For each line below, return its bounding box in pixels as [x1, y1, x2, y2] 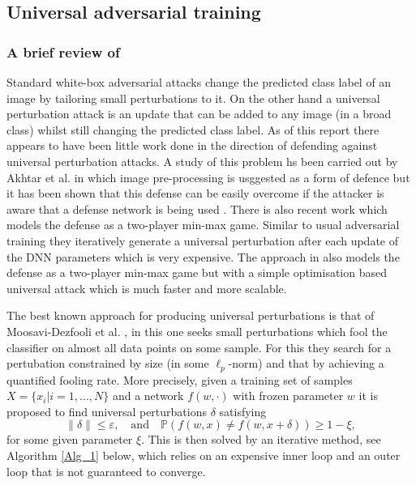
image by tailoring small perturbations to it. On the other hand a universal [6, 89, 380, 106]
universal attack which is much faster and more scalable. [6, 279, 287, 296]
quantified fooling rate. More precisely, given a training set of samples [6, 371, 353, 388]
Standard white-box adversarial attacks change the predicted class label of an [6, 74, 392, 90]
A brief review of [6, 41, 120, 62]
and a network [112, 387, 184, 404]
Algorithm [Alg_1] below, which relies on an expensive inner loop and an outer [6, 446, 401, 463]
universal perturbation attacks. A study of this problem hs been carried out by [6, 152, 398, 169]
